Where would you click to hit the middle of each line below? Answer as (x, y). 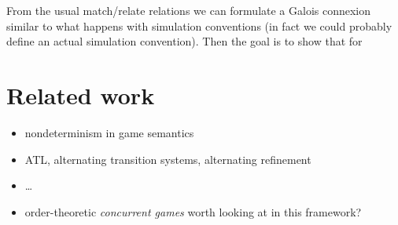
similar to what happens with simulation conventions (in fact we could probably (199, 25)
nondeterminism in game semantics (109, 132)
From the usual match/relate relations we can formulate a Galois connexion (189, 10)
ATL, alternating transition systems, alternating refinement (168, 159)
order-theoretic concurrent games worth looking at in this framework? (193, 211)
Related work (81, 94)
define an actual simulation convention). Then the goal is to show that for (184, 41)
